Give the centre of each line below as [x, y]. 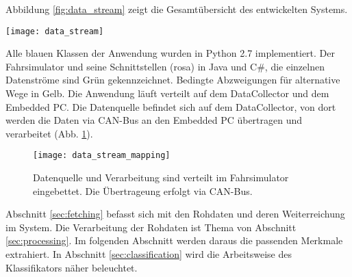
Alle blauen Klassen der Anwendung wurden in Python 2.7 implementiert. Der [171, 53]
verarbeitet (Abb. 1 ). [49, 133]
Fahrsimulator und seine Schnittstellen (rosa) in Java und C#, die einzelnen [165, 66]
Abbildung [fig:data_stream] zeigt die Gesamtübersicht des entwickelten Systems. [177, 9]
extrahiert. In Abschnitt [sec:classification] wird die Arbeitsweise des [149, 254]
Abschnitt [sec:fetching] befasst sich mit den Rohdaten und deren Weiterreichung [175, 214]
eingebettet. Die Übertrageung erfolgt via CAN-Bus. [143, 190]
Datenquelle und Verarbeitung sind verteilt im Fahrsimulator [161, 177]
